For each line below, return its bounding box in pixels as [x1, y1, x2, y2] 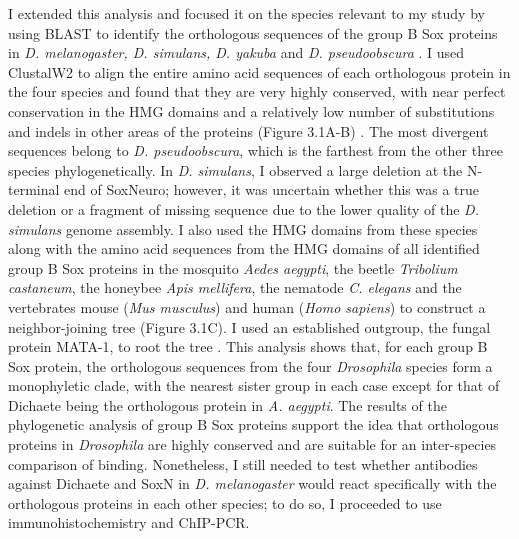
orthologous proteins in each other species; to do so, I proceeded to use [8, 492, 442, 513]
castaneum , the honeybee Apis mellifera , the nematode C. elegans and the [8, 277, 462, 298]
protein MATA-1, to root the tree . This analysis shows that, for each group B [8, 336, 488, 357]
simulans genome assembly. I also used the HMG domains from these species [8, 218, 478, 239]
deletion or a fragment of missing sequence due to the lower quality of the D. [8, 198, 479, 219]
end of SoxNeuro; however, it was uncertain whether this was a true [64, 179, 480, 200]
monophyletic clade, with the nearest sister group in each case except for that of [8, 375, 500, 396]
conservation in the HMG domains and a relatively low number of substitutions [8, 100, 495, 121]
